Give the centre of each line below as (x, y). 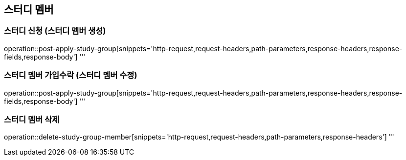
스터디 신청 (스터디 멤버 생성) (55, 31)
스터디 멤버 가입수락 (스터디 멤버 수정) (71, 75)
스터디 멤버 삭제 (32, 119)
